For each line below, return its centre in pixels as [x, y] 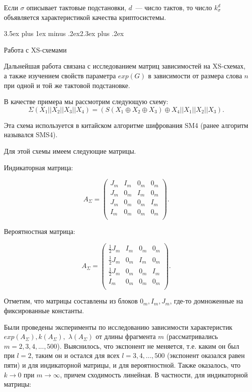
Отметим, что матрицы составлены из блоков [71, 301]
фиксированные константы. [44, 311]
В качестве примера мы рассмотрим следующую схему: [86, 101]
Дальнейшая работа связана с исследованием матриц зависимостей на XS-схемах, [125, 66]
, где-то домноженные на [206, 301]
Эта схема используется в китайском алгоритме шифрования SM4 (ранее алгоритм [126, 125]
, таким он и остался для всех [76, 355]
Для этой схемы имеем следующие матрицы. [70, 151]
